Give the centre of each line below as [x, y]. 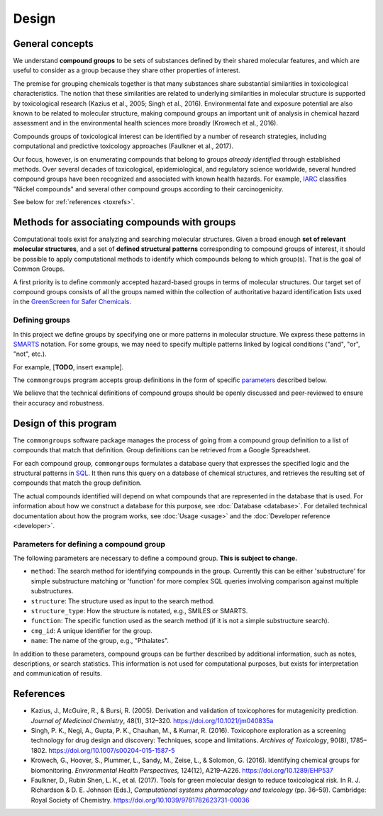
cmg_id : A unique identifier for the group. [91, 630]
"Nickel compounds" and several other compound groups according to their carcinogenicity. [148, 189]
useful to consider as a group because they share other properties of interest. [127, 70]
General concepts [53, 44]
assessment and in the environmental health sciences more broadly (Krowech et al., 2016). [145, 123]
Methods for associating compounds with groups [124, 222]
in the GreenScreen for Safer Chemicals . [72, 302]
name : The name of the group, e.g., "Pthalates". [100, 641]
